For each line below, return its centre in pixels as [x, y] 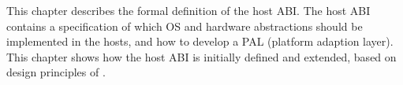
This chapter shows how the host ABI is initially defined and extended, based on [201, 56]
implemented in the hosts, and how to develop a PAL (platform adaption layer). [200, 41]
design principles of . [56, 72]
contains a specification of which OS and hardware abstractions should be [185, 26]
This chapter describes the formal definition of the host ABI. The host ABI [188, 10]
